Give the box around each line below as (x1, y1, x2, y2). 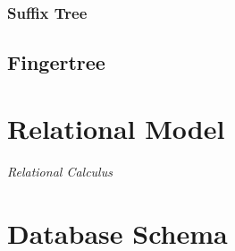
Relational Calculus (7, 161, 113, 180)
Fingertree (7, 48, 105, 76)
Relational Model (7, 109, 225, 146)
